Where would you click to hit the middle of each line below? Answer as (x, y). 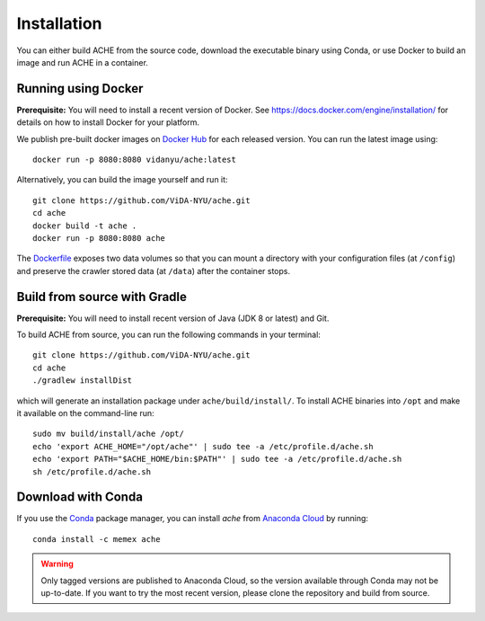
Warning (57, 564)
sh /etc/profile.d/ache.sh (92, 471)
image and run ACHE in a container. (82, 62)
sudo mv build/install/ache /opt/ (108, 434)
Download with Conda (80, 497)
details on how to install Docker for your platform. (108, 122)
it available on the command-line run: (85, 413)
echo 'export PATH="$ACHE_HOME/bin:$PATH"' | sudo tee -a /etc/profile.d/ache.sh (217, 459)
